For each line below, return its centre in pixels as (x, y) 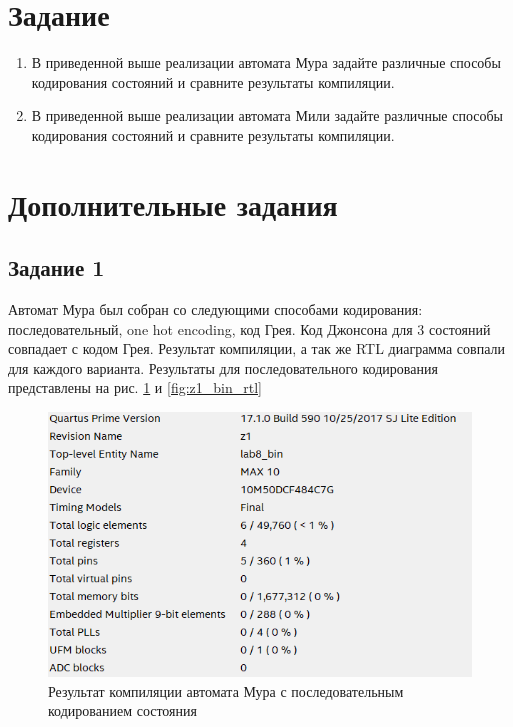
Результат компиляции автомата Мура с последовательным (226, 690)
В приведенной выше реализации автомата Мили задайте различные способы (267, 115)
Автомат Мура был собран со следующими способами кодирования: (215, 309)
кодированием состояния (122, 710)
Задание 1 (56, 267)
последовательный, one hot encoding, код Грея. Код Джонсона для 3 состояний (249, 328)
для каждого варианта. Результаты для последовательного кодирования (223, 367)
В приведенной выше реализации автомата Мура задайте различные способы (266, 62)
